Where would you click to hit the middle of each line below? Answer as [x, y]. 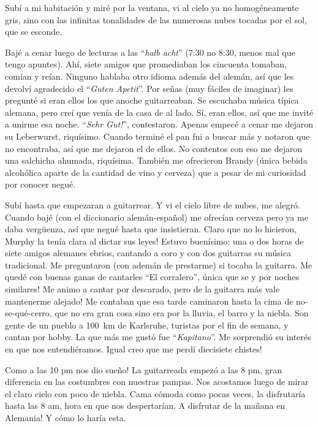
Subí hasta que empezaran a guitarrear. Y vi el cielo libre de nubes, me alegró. [153, 204]
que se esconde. [34, 32]
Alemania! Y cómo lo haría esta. [66, 417]
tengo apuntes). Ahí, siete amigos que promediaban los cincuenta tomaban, [146, 64]
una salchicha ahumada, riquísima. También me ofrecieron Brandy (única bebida [156, 160]
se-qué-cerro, [28, 313]
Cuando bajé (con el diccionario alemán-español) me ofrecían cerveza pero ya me [157, 217]
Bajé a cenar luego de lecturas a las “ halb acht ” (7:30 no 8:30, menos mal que [150, 52]
